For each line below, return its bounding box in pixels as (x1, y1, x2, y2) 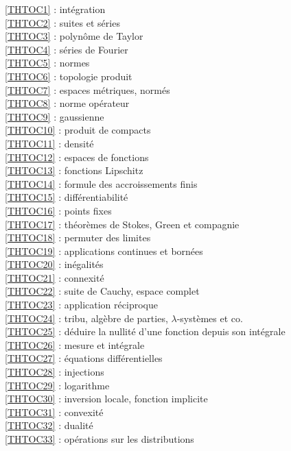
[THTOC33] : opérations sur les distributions (5, 432, 194, 446)
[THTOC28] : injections (5, 365, 104, 379)
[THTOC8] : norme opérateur (5, 96, 130, 110)
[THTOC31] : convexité (5, 404, 104, 419)
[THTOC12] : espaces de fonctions (5, 149, 149, 164)
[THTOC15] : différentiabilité (5, 190, 128, 204)
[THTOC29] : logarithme (5, 378, 110, 392)
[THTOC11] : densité (5, 136, 94, 150)
